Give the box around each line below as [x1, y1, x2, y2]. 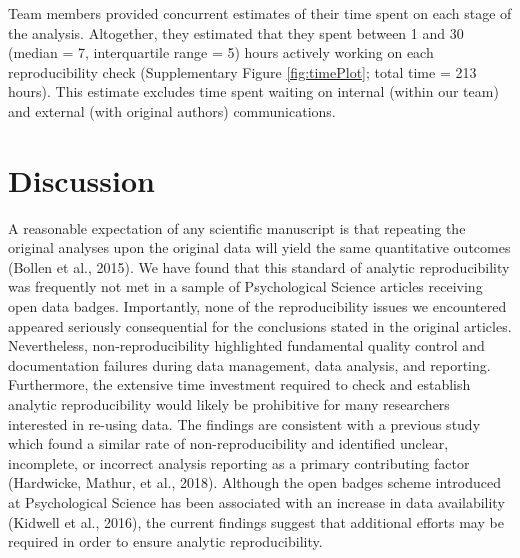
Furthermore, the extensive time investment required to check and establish [8, 374, 471, 395]
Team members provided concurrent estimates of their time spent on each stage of [8, 3, 512, 23]
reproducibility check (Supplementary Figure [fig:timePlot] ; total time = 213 [8, 61, 477, 82]
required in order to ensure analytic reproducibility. [8, 531, 323, 552]
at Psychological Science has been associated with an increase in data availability [8, 492, 505, 512]
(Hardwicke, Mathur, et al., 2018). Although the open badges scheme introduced [8, 472, 502, 493]
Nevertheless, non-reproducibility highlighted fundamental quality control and [8, 335, 485, 356]
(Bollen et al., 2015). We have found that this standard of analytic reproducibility [8, 256, 510, 277]
